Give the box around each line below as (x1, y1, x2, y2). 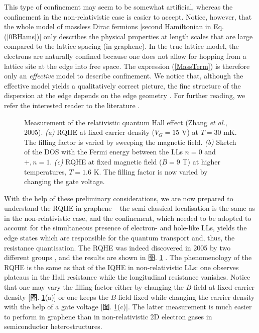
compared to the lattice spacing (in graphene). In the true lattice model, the (4, 41, 239, 51)
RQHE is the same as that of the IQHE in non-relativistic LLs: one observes (4, 262, 239, 272)
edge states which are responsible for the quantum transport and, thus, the (4, 232, 235, 243)
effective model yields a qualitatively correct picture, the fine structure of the (4, 80, 241, 91)
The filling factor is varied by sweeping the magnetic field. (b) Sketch (24, 136, 236, 147)
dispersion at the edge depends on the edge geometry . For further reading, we (4, 90, 245, 101)
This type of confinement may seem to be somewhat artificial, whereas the (4, 2, 233, 12)
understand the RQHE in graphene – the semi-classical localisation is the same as (4, 203, 255, 213)
